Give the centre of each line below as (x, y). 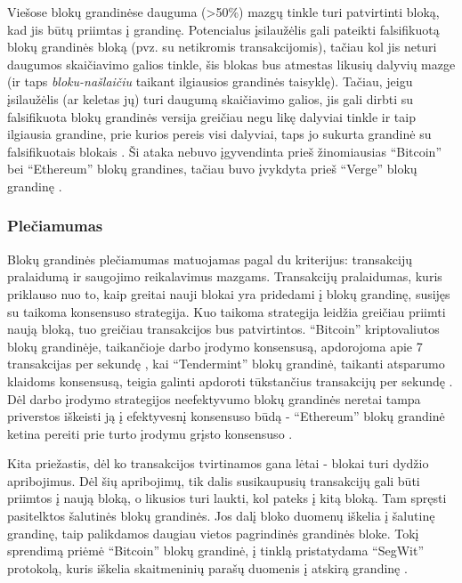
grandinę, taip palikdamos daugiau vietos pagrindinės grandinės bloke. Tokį (213, 533)
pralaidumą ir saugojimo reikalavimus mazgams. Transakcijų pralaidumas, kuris (225, 276)
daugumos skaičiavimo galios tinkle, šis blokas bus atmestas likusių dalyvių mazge (231, 64)
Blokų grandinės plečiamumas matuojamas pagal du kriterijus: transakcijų (210, 259)
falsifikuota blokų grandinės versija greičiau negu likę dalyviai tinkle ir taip (211, 116)
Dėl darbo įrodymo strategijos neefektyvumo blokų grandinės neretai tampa (214, 398)
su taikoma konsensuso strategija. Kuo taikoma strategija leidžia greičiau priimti (227, 311)
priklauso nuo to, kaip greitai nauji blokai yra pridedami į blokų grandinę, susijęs (229, 293)
